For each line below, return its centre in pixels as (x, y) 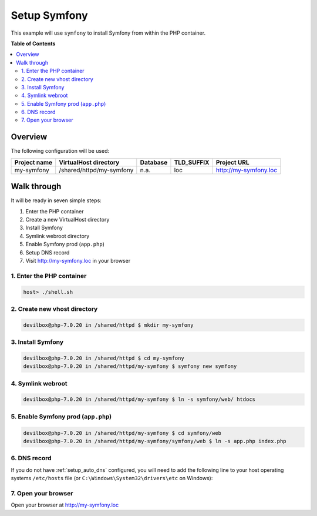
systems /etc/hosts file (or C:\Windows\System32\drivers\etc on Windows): (112, 478)
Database (154, 162)
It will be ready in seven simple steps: (56, 200)
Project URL (232, 162)
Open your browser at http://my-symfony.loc (65, 505)
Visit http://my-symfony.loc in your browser (78, 261)
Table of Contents (33, 43)
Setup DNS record (48, 252)
